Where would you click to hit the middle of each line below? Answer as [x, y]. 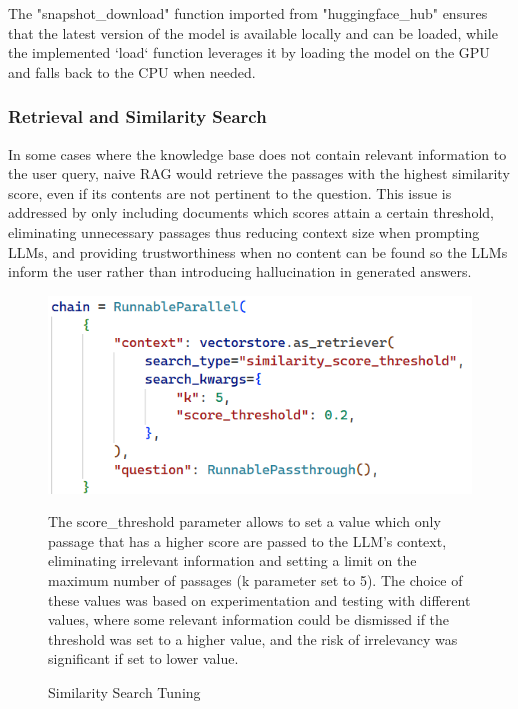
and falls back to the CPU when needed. [132, 71]
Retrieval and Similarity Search [137, 116]
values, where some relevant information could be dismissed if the [249, 619]
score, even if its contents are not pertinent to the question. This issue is [230, 192]
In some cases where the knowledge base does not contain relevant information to [257, 153]
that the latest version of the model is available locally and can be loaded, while [253, 32]
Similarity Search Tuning [124, 692]
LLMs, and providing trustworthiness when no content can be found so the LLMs [258, 251]
